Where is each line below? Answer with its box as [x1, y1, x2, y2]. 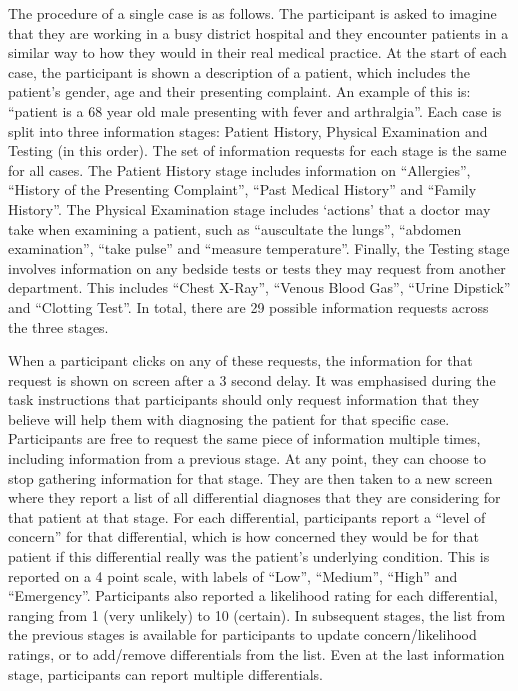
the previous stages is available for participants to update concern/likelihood [8, 624, 477, 645]
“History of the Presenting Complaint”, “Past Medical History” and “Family [8, 179, 477, 200]
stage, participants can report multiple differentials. [8, 663, 324, 684]
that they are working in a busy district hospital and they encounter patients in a [8, 22, 509, 43]
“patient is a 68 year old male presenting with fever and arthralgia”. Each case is [8, 100, 502, 121]
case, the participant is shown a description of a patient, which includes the [8, 61, 471, 82]
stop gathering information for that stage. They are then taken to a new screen [8, 467, 493, 488]
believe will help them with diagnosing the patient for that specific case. [8, 408, 450, 429]
